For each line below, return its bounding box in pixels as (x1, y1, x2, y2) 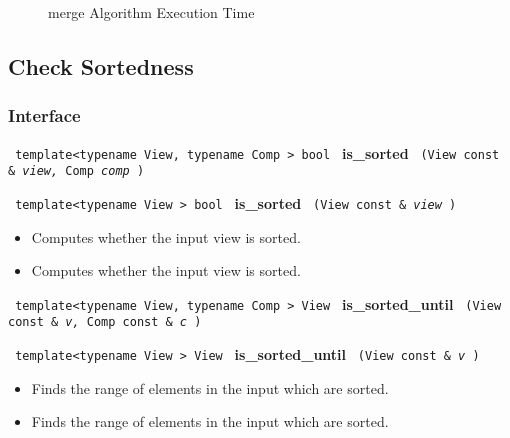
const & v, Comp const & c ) (8, 315, 202, 330)
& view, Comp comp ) (8, 164, 145, 179)
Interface (8, 103, 81, 128)
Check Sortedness (8, 50, 194, 81)
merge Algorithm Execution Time (48, 2, 255, 22)
